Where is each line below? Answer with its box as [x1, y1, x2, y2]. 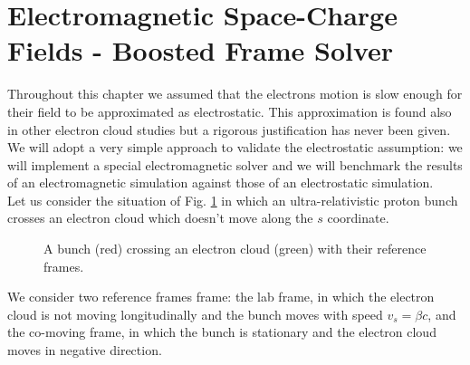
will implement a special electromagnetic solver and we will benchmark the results [7, 155, 463, 174]
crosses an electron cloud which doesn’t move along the [7, 208, 313, 227]
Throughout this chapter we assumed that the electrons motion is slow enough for [7, 84, 463, 103]
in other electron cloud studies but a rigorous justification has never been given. [7, 120, 451, 139]
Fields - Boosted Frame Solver [7, 32, 394, 69]
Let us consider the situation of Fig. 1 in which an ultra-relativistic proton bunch [7, 190, 458, 209]
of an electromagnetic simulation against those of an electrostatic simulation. [7, 173, 434, 192]
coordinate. [327, 208, 389, 227]
